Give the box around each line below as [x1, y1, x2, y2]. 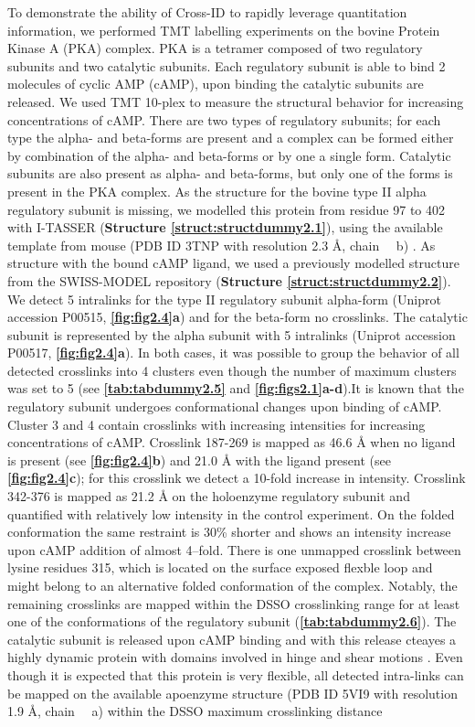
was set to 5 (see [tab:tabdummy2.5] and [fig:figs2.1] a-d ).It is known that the [7, 379, 464, 398]
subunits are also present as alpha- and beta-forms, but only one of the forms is [7, 164, 453, 183]
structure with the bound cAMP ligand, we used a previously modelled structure [7, 253, 460, 273]
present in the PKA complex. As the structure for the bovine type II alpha [7, 181, 427, 200]
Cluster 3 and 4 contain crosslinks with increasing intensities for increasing [7, 414, 426, 433]
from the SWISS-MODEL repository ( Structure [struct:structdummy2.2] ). [7, 271, 451, 290]
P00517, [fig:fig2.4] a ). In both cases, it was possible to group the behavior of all [7, 343, 459, 362]
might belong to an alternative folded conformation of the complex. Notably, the [7, 576, 458, 594]
